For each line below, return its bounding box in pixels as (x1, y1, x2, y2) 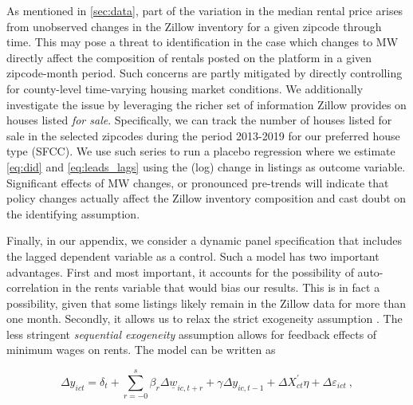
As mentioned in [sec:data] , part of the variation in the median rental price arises (6, 2, 403, 18)
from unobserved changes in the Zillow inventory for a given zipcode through (6, 18, 382, 34)
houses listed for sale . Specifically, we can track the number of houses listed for (6, 112, 392, 128)
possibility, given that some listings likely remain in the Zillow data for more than (6, 294, 407, 311)
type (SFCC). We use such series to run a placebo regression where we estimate (6, 143, 395, 159)
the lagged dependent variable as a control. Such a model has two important (6, 247, 380, 264)
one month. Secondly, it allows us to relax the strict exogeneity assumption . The (6, 310, 403, 327)
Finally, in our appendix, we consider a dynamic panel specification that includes (6, 232, 403, 249)
